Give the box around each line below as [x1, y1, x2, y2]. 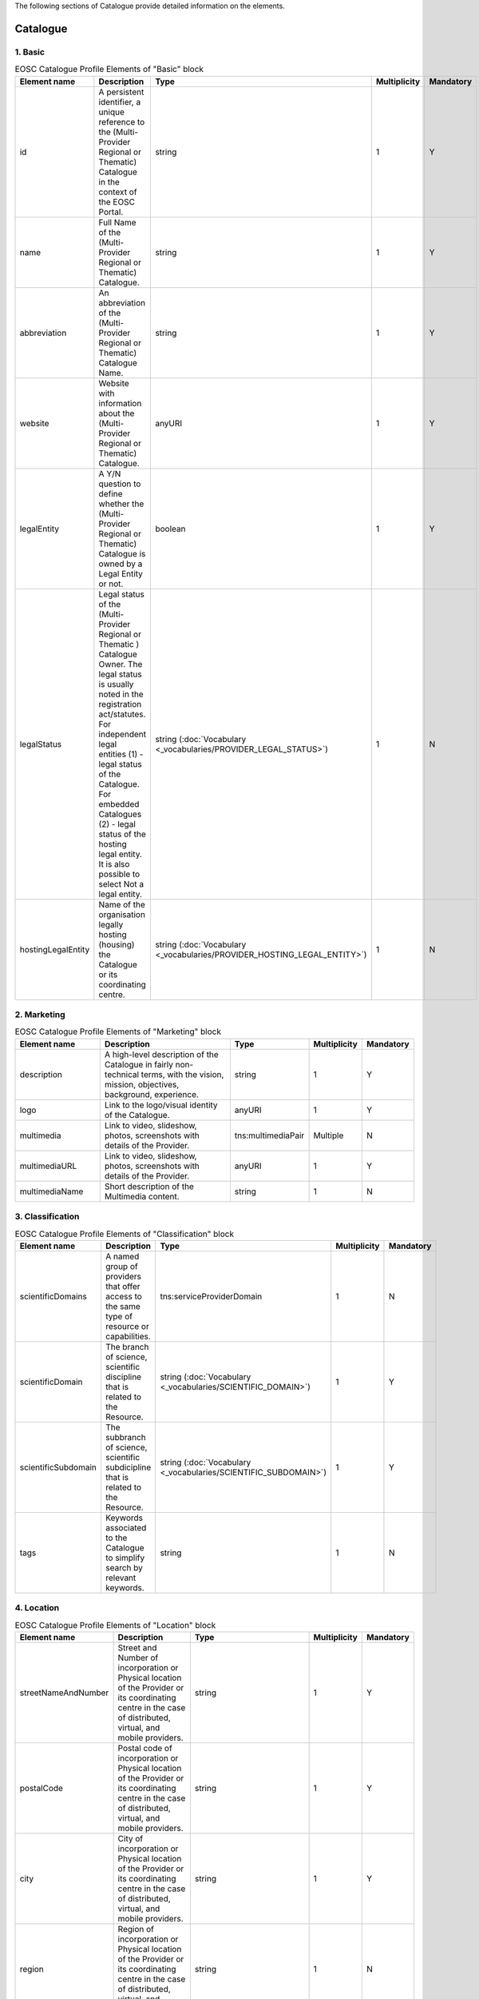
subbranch [105, 1431, 147, 1442]
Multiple [313, 1130, 344, 1141]
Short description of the [104, 1180, 195, 1191]
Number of [117, 1652, 159, 1663]
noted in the [98, 688, 144, 700]
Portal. [98, 206, 124, 217]
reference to [98, 116, 145, 127]
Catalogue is [98, 548, 146, 559]
